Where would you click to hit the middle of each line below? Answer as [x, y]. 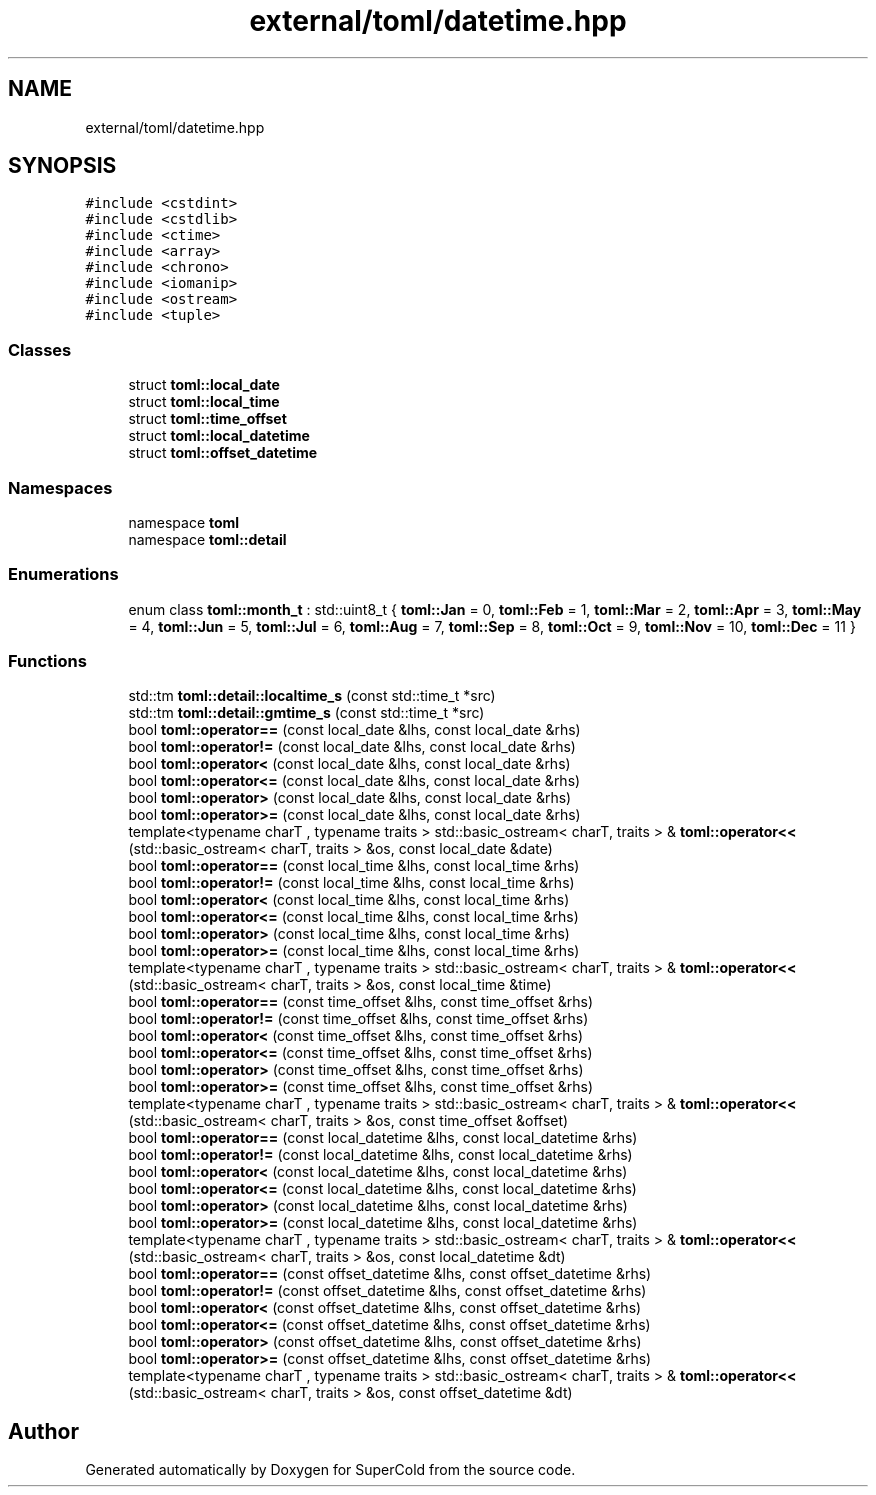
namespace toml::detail [207, 539]
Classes [40, 349]
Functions [47, 661]
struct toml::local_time [204, 402]
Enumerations [63, 574]
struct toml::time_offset [207, 419]
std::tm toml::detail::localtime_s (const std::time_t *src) [312, 696]
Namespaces [60, 487]
